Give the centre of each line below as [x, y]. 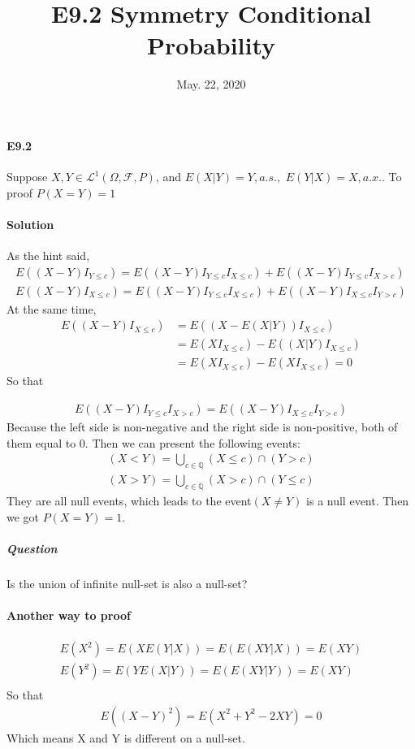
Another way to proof [69, 615]
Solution [30, 224]
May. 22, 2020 [211, 84]
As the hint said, [48, 255]
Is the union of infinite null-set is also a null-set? [127, 583]
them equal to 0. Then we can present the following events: [153, 442]
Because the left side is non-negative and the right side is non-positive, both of [202, 427]
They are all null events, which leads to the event [129, 500]
